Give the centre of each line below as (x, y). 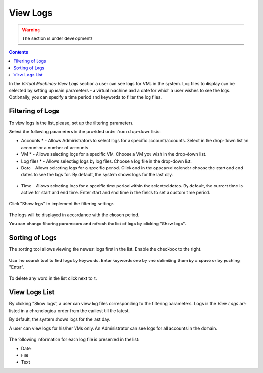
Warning (31, 30)
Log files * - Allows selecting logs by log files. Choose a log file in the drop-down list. (107, 161)
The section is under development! (57, 38)
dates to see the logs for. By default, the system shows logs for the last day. (97, 175)
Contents (19, 52)
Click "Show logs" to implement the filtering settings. (62, 204)
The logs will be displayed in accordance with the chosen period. (74, 215)
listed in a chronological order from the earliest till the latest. (69, 310)
